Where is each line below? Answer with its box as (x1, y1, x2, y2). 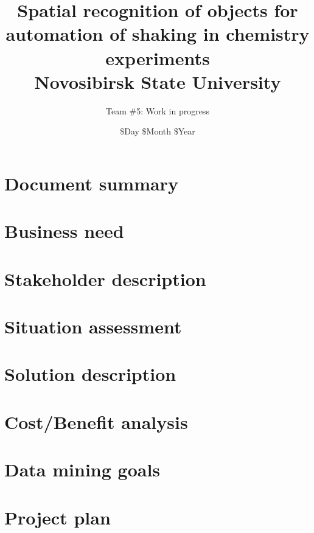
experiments (105, 45, 210, 70)
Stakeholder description (4, 266, 206, 291)
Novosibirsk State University (34, 69, 281, 94)
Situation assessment (4, 314, 182, 338)
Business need (4, 218, 124, 243)
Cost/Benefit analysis (4, 409, 188, 434)
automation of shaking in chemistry (5, 21, 310, 46)
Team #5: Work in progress (106, 104, 209, 117)
